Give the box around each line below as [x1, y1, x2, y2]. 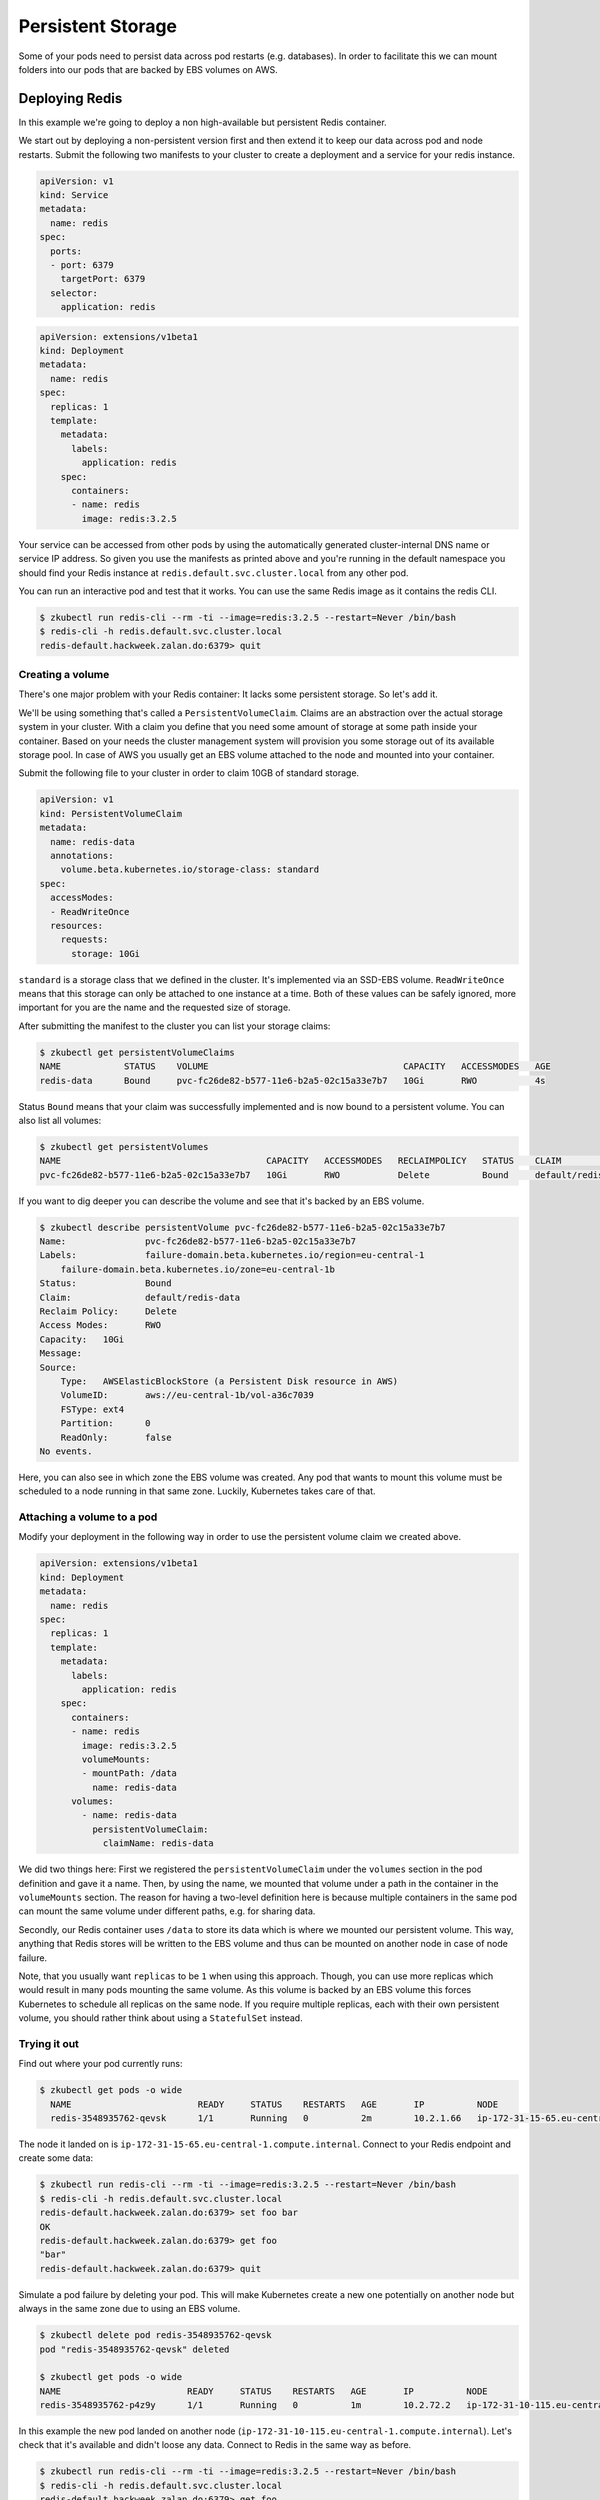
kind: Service [39, 190, 109, 200]
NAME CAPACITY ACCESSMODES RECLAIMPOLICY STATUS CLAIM [39, 1155, 562, 1167]
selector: [50, 287, 99, 299]
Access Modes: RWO [39, 1320, 162, 1331]
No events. [39, 1445, 93, 1457]
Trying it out [18, 2036, 80, 2050]
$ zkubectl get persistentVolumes [39, 1141, 209, 1152]
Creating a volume [18, 668, 110, 682]
